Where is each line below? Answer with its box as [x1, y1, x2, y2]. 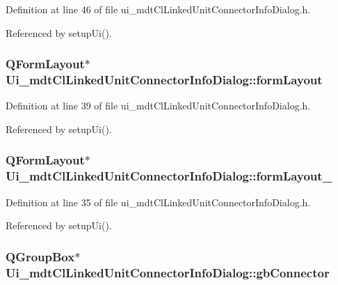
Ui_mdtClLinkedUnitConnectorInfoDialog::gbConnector [6, 263, 330, 281]
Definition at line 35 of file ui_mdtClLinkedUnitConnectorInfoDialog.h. [6, 194, 311, 209]
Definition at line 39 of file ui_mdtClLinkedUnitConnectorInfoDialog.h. [6, 98, 311, 113]
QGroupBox [6, 247, 75, 265]
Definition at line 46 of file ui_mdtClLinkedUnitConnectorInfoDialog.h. [6, 2, 311, 16]
